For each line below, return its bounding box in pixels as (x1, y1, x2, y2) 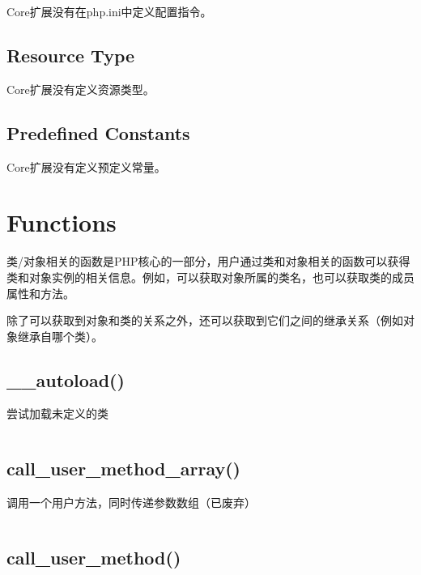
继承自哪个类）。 (17, 327, 103, 344)
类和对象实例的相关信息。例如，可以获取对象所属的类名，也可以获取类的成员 (6, 268, 415, 285)
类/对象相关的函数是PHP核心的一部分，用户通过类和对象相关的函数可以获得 (6, 253, 410, 270)
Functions (6, 206, 117, 239)
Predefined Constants (6, 120, 190, 145)
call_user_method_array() (6, 456, 240, 481)
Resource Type (6, 42, 135, 67)
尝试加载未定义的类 (6, 405, 108, 422)
